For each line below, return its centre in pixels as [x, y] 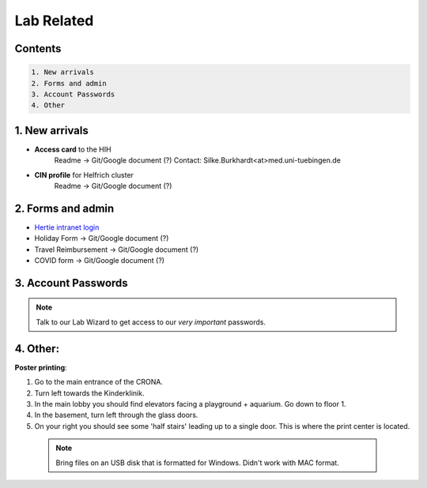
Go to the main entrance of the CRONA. [99, 382]
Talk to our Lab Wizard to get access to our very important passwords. [151, 322]
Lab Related [54, 21]
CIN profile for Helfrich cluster [84, 175]
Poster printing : [41, 367]
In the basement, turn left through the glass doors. [116, 415]
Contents [38, 49]
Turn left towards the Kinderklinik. [89, 393]
